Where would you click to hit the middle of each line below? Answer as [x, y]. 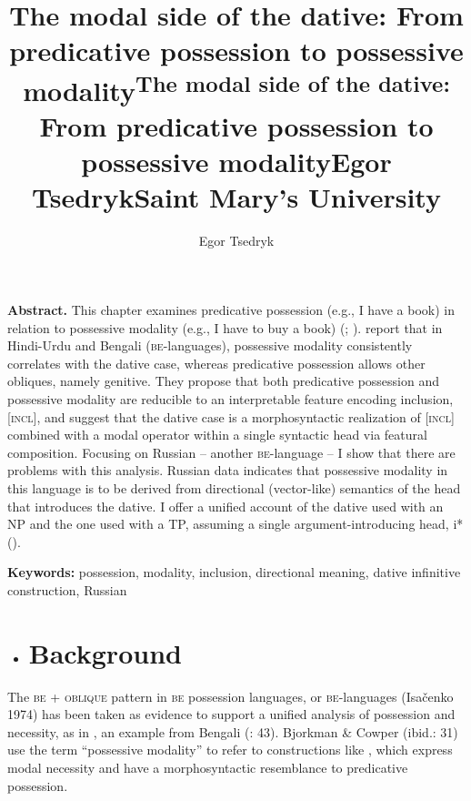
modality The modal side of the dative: [236, 88]
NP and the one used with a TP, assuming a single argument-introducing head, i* [235, 524]
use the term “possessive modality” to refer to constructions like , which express [230, 750]
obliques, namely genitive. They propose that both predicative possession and [224, 381]
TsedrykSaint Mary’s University [236, 197]
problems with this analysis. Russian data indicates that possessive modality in [228, 470]
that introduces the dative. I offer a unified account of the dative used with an [225, 506]
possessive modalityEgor [236, 162]
